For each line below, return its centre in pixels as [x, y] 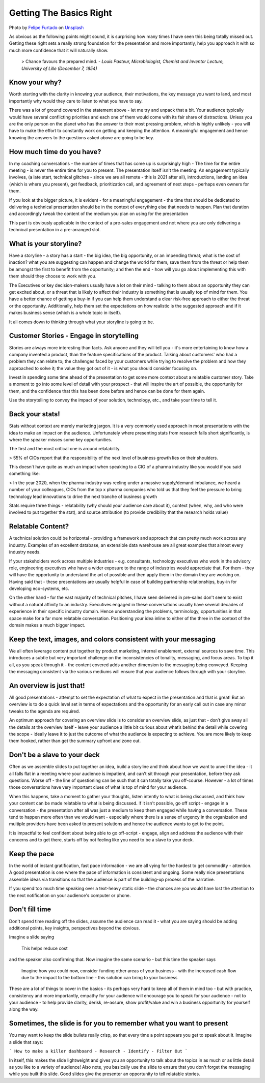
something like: [25, 474]
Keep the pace [32, 854]
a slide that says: [26, 1042]
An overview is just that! [47, 686]
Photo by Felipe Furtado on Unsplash [46, 28]
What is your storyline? [45, 244]
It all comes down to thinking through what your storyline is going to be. [81, 322]
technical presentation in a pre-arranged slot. [55, 230]
